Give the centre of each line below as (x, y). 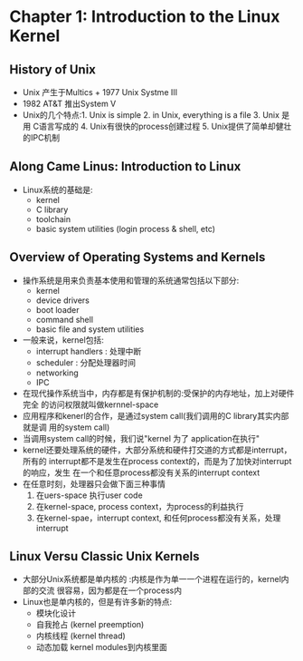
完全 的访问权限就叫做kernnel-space (90, 404)
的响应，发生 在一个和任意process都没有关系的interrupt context (141, 472)
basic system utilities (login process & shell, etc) (125, 228)
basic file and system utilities (90, 329)
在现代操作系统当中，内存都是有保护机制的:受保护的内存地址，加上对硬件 (158, 393)
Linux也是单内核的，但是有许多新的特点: (97, 602)
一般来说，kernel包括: (63, 340)
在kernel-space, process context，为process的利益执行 (140, 506)
